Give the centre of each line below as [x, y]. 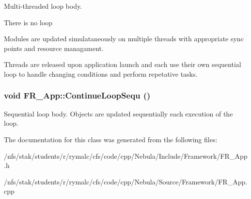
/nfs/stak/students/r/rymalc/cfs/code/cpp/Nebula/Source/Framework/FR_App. [126, 181]
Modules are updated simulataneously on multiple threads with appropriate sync [124, 39]
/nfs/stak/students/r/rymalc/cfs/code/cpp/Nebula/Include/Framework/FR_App [126, 156]
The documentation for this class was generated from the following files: [111, 139]
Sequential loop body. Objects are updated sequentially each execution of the [118, 113]
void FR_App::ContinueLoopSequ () [77, 95]
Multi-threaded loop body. [43, 6]
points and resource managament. [54, 48]
